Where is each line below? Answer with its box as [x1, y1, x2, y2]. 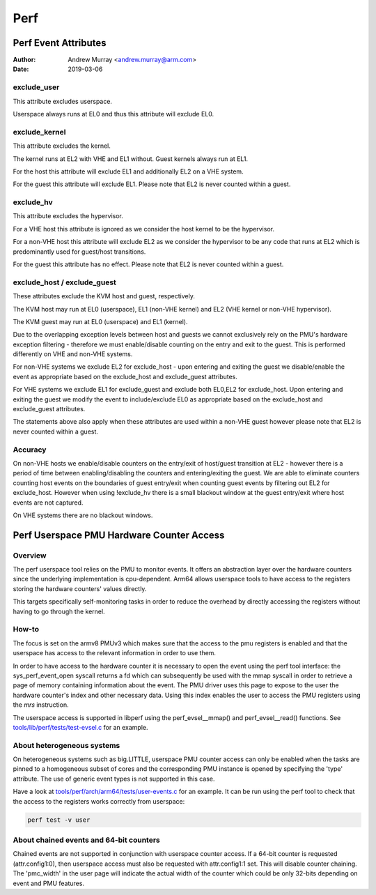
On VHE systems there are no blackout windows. [13, 511, 153, 519]
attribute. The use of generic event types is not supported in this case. [13, 774, 215, 783]
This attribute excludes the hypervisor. [13, 212, 123, 220]
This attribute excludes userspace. [13, 97, 113, 105]
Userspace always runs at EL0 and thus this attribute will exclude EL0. [13, 109, 214, 118]
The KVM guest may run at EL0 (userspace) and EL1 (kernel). [13, 317, 188, 326]
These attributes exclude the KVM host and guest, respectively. [13, 292, 195, 300]
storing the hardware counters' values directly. [13, 584, 147, 592]
